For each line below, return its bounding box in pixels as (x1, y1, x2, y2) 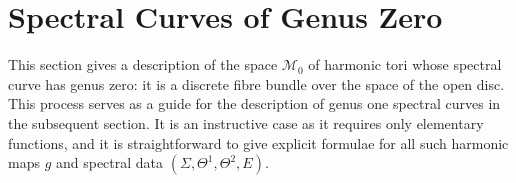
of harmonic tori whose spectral (308, 54, 502, 75)
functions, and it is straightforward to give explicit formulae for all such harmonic (8, 132, 509, 153)
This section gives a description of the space (8, 54, 278, 75)
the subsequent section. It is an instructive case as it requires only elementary (8, 112, 484, 133)
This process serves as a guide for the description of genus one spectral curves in (8, 93, 501, 114)
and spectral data (55, 152, 164, 173)
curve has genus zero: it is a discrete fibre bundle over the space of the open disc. (8, 73, 505, 94)
